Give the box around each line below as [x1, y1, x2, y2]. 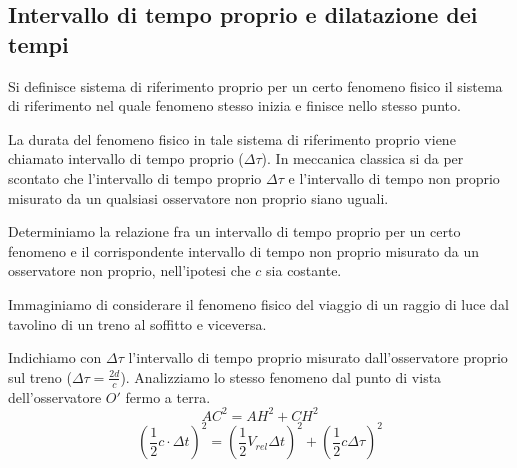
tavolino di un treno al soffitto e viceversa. [8, 313, 267, 334]
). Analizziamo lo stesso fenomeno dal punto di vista [120, 366, 442, 387]
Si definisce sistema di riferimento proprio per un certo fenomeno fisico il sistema [8, 75, 503, 96]
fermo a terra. [125, 386, 211, 407]
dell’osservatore [8, 386, 102, 407]
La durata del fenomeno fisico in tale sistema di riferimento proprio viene [8, 128, 456, 149]
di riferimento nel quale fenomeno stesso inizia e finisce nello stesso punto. [8, 95, 461, 116]
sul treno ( [8, 366, 72, 387]
